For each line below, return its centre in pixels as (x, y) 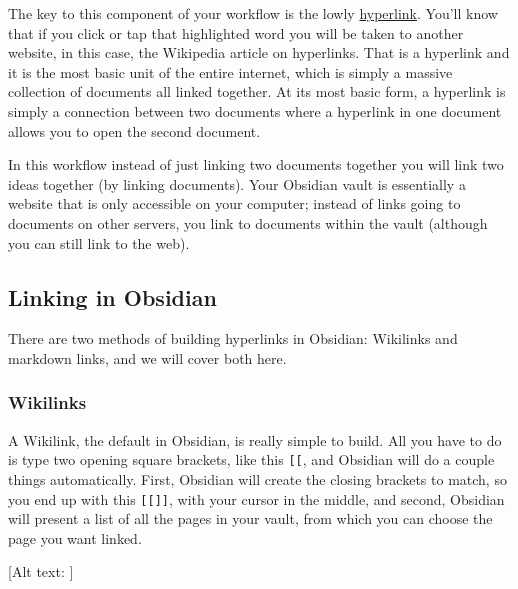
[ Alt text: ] (41, 571)
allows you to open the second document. (134, 130)
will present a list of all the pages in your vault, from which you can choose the (250, 518)
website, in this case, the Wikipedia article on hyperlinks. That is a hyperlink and (259, 52)
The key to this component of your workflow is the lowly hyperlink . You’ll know (253, 13)
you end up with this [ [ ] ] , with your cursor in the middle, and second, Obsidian (256, 498)
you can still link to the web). (99, 242)
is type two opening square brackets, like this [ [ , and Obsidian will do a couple (251, 459)
